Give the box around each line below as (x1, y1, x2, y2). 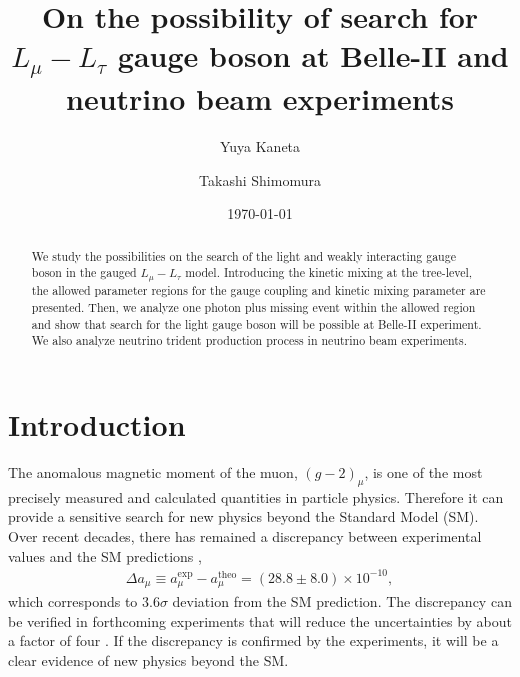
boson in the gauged (31, 264, 137, 281)
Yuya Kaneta (219, 136, 301, 157)
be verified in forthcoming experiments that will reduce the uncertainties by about (8, 610, 512, 631)
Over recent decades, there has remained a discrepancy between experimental (8, 525, 482, 546)
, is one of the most (364, 461, 483, 482)
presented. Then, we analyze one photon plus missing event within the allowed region (31, 299, 476, 316)
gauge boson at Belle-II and (117, 35, 509, 76)
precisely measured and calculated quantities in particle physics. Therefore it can (8, 486, 504, 507)
